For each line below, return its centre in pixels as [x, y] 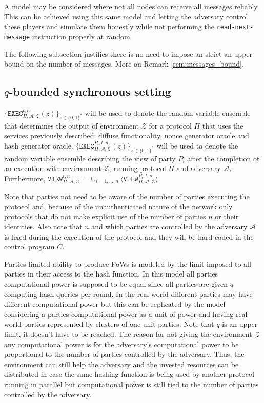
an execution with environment [53, 168]
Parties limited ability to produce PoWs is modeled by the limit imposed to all [128, 263]
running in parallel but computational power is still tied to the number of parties [131, 384]
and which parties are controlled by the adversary [169, 227]
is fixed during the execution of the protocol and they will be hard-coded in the [129, 236]
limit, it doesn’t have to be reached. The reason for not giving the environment [128, 334]
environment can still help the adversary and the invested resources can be [121, 364]
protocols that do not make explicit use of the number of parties [105, 216]
